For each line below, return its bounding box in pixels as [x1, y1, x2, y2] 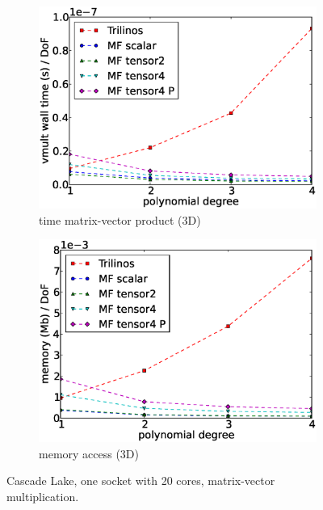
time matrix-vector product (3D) [39, 211, 201, 228]
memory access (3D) [39, 445, 140, 462]
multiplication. [6, 488, 79, 505]
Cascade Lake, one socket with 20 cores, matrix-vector [6, 472, 275, 489]
